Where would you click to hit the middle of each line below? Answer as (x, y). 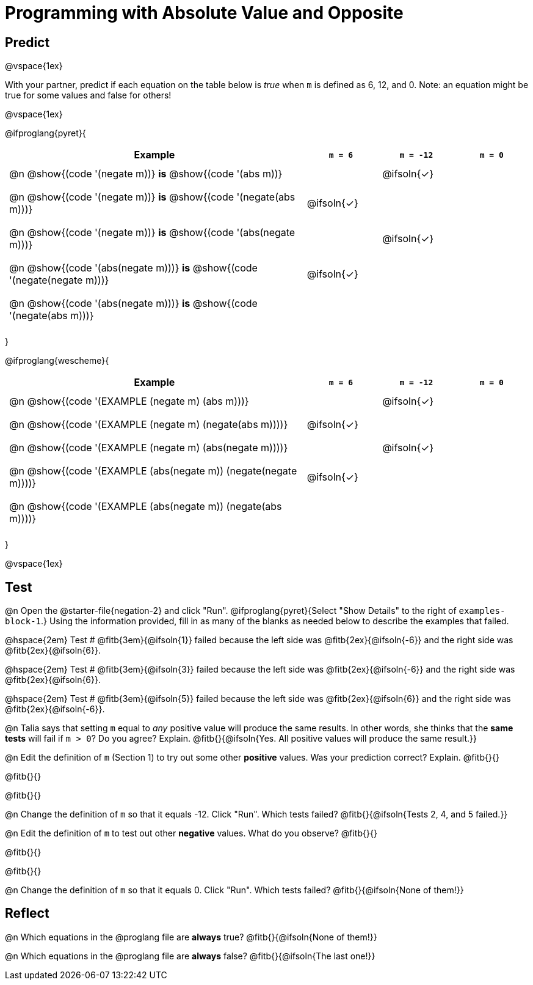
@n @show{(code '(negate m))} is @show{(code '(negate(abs (152, 197)
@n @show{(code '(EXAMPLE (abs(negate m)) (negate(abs (146, 507)
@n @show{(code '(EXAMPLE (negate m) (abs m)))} (129, 401)
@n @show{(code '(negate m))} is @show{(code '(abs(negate (152, 233)
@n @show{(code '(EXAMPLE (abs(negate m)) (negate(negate (153, 471)
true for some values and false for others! (88, 95)
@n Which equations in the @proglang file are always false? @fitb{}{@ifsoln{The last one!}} (190, 956)
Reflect (27, 913)
